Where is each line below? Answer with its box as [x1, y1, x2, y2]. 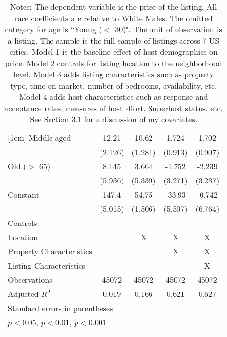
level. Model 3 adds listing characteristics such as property [13, 68, 214, 80]
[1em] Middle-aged [8, 132, 71, 143]
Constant [8, 189, 39, 200]
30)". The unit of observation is [115, 23, 222, 35]
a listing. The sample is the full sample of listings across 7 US [7, 35, 220, 46]
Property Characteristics [8, 246, 92, 257]
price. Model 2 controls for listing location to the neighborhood [5, 57, 222, 68]
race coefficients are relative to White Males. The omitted [14, 12, 213, 23]
